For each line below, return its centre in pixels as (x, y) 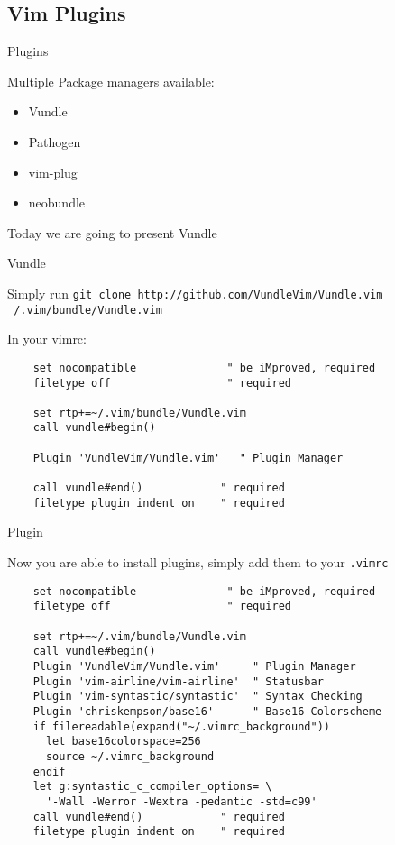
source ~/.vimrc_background (130, 756)
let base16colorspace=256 (123, 742)
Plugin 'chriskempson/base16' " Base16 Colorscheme (207, 711)
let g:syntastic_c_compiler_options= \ (152, 787)
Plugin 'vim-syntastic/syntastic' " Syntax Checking (197, 697)
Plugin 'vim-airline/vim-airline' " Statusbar (178, 681)
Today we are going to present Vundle (112, 232)
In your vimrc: (47, 339)
